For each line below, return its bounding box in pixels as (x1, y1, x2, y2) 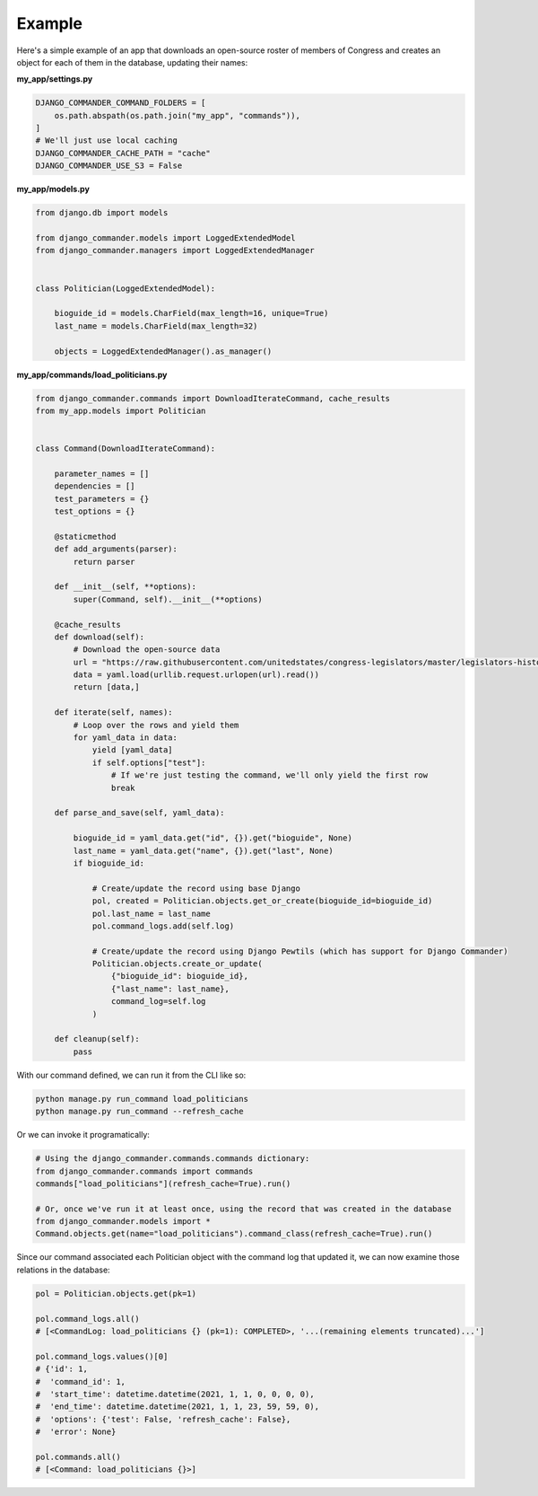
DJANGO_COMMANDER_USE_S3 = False (35, 161, 183, 171)
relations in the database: (16, 1264, 111, 1275)
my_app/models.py (16, 184, 90, 195)
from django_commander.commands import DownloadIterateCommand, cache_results (35, 393, 390, 403)
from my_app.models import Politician (35, 405, 206, 416)
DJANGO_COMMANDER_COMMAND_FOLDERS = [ (35, 98, 206, 108)
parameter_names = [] (54, 468, 150, 479)
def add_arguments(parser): (54, 544, 178, 554)
